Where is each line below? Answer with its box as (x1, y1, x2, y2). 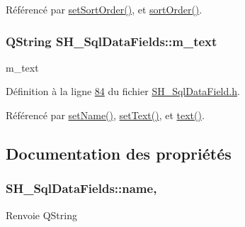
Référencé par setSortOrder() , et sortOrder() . (6, 2, 203, 16)
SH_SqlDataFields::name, (6, 179, 157, 197)
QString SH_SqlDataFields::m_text (6, 32, 217, 50)
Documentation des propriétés (6, 142, 232, 164)
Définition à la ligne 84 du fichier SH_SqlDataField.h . (6, 84, 240, 99)
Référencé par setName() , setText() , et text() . (6, 108, 205, 122)
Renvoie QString (6, 207, 77, 222)
